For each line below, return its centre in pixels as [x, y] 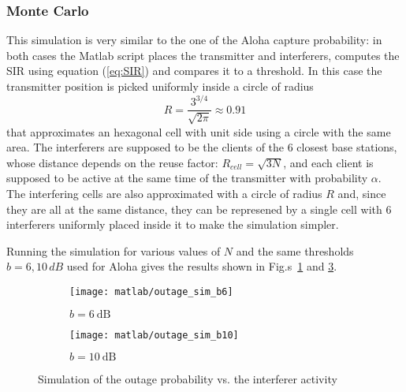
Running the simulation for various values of [114, 250]
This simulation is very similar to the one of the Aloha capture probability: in [194, 40]
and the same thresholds [295, 250]
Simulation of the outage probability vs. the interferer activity [188, 379]
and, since [362, 193]
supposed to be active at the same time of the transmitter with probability [187, 178]
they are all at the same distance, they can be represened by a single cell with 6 [199, 209]
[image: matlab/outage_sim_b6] [151, 291]
